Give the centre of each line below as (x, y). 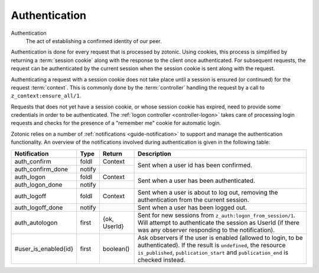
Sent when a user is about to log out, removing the (208, 192)
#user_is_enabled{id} (44, 249)
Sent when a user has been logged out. (193, 208)
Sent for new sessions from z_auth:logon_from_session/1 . (217, 215)
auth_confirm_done (41, 169)
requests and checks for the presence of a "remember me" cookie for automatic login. (116, 123)
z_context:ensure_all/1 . (46, 96)
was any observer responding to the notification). (206, 230)
